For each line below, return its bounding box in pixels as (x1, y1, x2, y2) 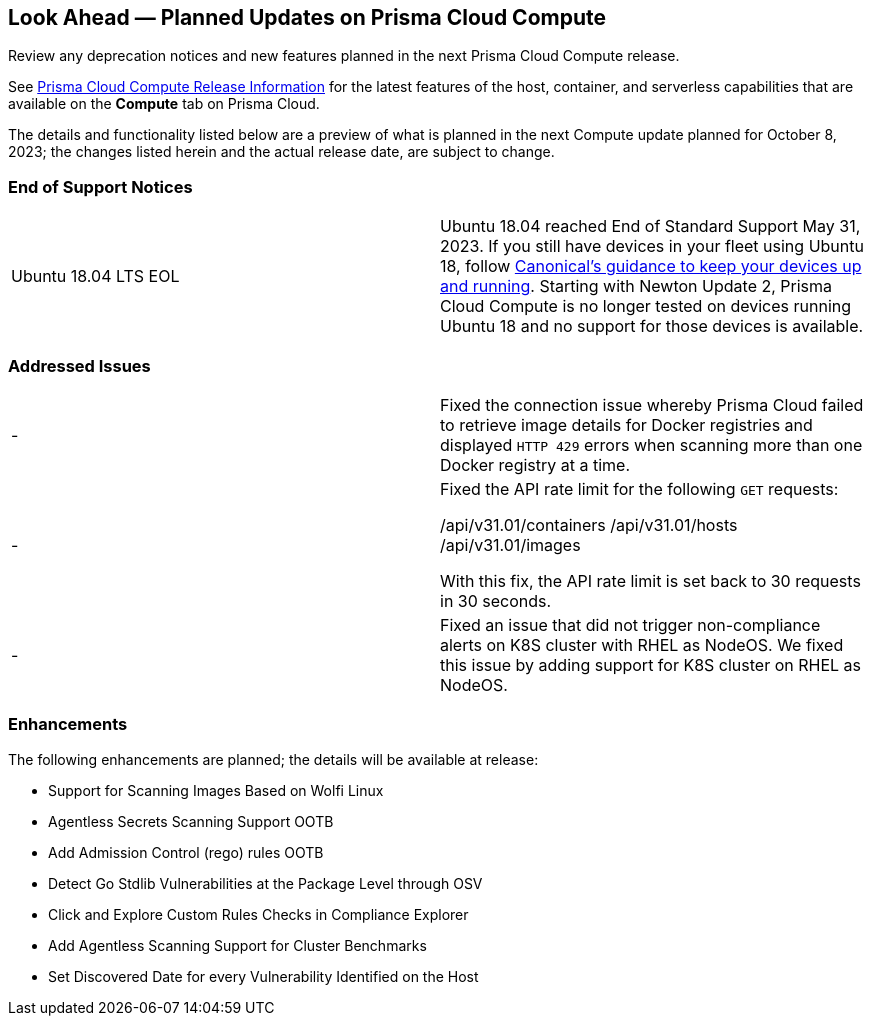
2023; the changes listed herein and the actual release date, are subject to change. (8, 143, 555, 161)
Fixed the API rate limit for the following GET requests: (440, 478, 839, 499)
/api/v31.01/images (440, 534, 581, 555)
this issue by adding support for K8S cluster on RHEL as (440, 654, 862, 675)
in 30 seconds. (440, 590, 552, 611)
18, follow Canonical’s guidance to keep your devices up (440, 256, 862, 277)
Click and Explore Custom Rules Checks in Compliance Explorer (48, 905, 469, 923)
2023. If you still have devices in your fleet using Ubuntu (440, 236, 864, 257)
